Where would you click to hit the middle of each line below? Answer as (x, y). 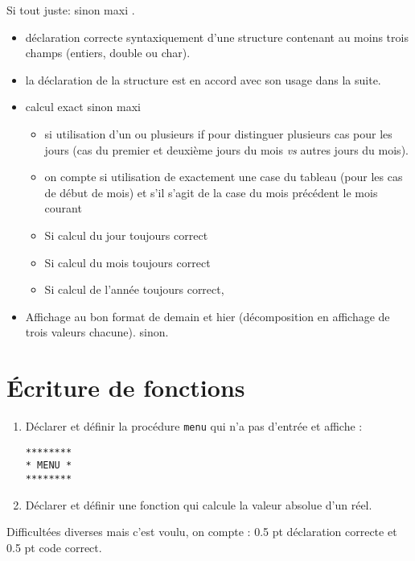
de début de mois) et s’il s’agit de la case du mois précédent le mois (211, 192)
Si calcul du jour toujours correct (126, 235)
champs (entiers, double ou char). (108, 53)
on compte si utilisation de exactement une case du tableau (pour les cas (224, 177)
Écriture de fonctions (126, 388)
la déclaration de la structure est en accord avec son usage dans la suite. (203, 79)
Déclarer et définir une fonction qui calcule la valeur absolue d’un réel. (199, 504)
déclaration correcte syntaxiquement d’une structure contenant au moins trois (217, 37)
